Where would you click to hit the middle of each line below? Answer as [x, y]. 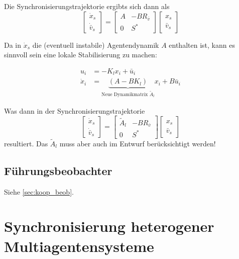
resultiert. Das [26, 143]
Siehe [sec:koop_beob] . [39, 191]
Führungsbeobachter [58, 170]
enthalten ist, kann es [202, 45]
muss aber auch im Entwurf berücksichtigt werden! [138, 143]
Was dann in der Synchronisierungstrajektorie [75, 110]
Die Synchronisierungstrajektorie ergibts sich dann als [87, 6]
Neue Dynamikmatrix [125, 94]
